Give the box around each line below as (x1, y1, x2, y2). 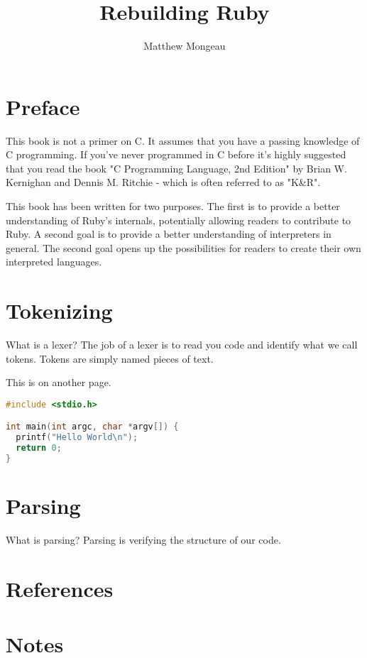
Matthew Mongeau (143, 38, 226, 53)
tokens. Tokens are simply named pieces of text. (6, 351, 214, 366)
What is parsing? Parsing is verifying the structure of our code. (6, 532, 281, 547)
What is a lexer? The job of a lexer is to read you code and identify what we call (6, 337, 358, 352)
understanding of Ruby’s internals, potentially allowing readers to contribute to (6, 212, 351, 227)
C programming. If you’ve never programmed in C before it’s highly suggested (6, 147, 346, 162)
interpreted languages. (6, 254, 102, 269)
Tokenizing (6, 296, 113, 325)
